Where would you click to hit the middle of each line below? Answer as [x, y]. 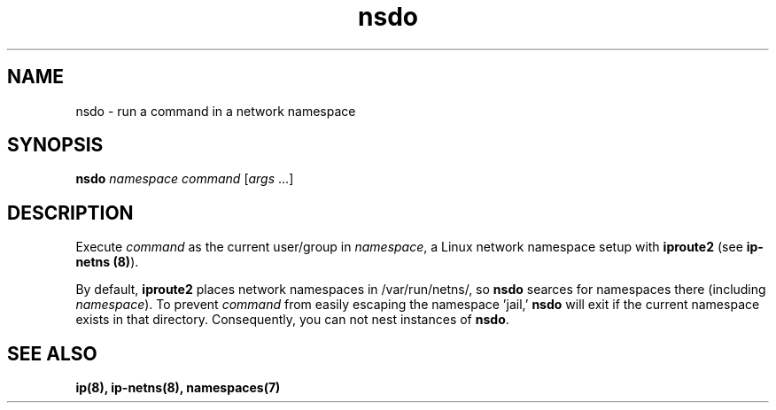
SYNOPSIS [55, 145]
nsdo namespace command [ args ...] [185, 179]
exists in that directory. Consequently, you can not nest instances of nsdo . [292, 320]
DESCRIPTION [70, 213]
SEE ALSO [52, 353]
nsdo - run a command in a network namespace [216, 111]
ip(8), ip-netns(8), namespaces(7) [178, 388]
